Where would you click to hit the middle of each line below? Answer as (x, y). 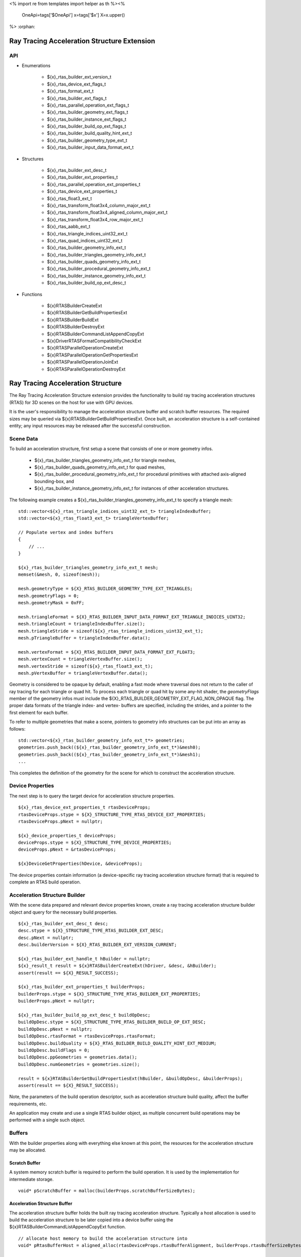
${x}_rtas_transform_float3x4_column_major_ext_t (99, 205)
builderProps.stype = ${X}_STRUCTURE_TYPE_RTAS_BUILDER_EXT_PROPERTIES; (109, 994)
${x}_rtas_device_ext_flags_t (77, 84)
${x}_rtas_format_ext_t (70, 91)
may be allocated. (28, 1150)
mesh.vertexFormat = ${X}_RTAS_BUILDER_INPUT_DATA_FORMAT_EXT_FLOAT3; (107, 652)
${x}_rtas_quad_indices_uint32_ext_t (85, 240)
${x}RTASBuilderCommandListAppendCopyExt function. (68, 1227)
